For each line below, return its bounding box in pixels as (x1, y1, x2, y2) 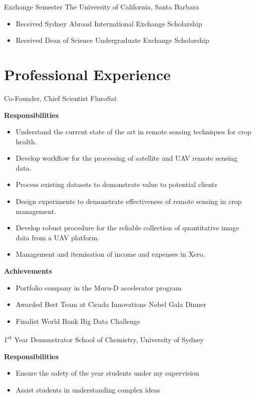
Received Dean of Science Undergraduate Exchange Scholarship (15, 35, 209, 45)
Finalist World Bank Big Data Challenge (15, 315, 140, 326)
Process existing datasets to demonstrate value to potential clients (15, 179, 218, 190)
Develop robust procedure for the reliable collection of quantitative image (15, 222, 240, 233)
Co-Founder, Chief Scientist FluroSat (4, 93, 117, 103)
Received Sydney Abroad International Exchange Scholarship (15, 18, 202, 28)
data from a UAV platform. (15, 232, 99, 242)
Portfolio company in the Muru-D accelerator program (15, 282, 182, 293)
